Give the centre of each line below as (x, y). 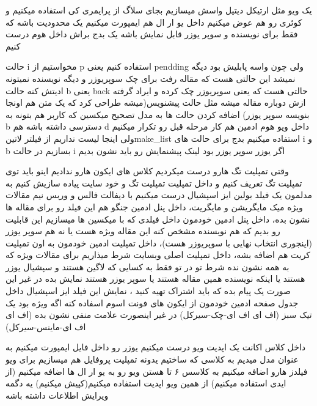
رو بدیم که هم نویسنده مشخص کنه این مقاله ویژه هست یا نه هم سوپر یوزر (143, 231)
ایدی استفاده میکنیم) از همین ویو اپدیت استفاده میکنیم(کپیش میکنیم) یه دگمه (146, 383)
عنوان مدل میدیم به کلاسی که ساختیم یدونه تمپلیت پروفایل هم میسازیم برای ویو (152, 359)
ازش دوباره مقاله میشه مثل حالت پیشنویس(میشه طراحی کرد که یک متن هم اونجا (156, 102)
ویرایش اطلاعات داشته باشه (57, 395)
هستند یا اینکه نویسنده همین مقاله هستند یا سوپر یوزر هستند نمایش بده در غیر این (155, 279)
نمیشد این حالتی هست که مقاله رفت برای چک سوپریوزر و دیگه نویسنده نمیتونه (151, 78)
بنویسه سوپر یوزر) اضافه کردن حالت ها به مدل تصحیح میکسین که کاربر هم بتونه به (158, 114)
